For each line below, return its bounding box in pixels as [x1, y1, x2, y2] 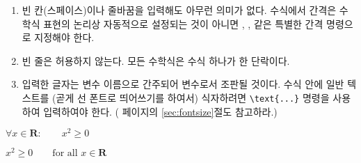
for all [52, 148, 78, 159]
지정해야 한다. [34, 30, 95, 45]
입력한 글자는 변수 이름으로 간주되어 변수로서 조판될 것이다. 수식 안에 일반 [22, 77, 344, 91]
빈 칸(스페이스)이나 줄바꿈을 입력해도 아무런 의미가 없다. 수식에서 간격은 [22, 3, 337, 17]
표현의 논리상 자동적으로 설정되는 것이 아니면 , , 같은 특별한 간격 [43, 16, 323, 31]
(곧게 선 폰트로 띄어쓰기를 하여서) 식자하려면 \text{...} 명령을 [52, 90, 330, 104]
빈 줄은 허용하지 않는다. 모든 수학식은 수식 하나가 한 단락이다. [22, 53, 290, 68]
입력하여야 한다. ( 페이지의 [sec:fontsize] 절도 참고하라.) [43, 104, 278, 118]
